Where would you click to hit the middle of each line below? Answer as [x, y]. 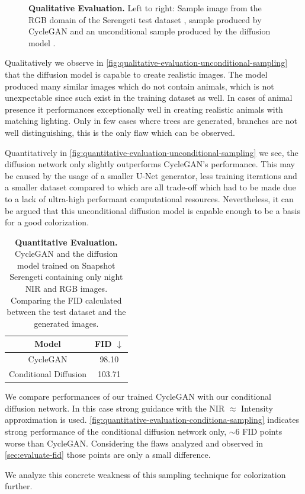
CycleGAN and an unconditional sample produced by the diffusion [150, 31]
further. [19, 486]
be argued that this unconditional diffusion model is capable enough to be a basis [153, 210]
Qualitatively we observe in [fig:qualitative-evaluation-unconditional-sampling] [146, 63]
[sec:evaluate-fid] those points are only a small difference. [108, 455]
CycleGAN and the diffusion [66, 254]
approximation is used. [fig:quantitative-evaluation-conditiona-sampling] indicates [152, 420]
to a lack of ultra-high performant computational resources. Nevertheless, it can [149, 198]
